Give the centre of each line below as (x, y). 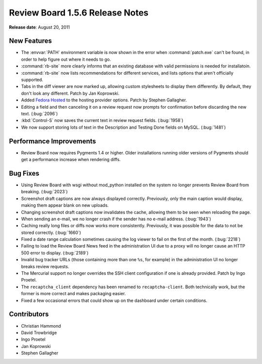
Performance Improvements (53, 141)
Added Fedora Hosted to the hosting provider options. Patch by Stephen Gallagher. (104, 100)
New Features (30, 41)
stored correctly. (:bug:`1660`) (51, 232)
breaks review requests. (45, 266)
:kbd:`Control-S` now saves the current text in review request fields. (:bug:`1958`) (102, 120)
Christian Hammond (41, 326)
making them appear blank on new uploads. (65, 205)
